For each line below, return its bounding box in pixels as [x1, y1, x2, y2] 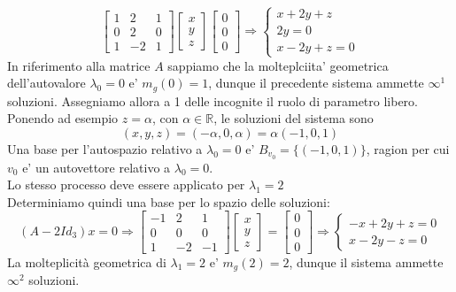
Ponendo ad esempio [7, 109, 119, 127]
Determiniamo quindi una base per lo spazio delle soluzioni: [7, 192, 330, 211]
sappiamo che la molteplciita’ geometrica [167, 56, 389, 74]
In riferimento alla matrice [7, 56, 151, 74]
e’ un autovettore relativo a [22, 158, 171, 176]
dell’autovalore [7, 73, 86, 92]
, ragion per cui [366, 139, 450, 158]
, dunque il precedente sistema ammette [208, 73, 424, 92]
